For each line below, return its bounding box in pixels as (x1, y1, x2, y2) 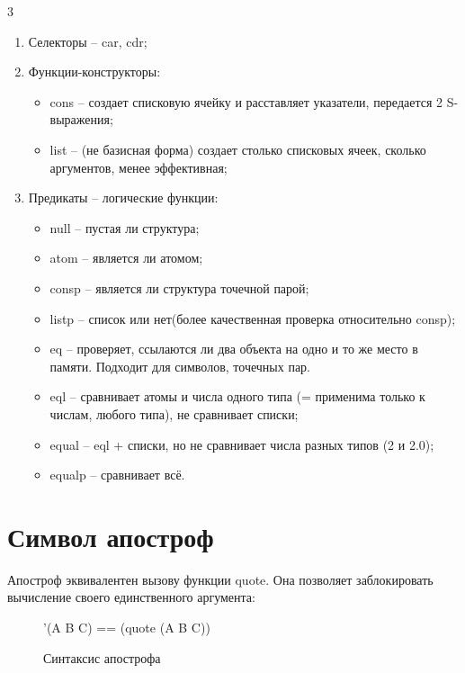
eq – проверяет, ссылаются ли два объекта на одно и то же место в (49, 339, 418, 358)
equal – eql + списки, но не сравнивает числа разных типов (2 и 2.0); (49, 435, 434, 453)
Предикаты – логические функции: (28, 188, 219, 207)
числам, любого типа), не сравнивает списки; (49, 404, 299, 423)
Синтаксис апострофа (43, 648, 161, 667)
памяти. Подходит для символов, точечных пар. (49, 356, 310, 375)
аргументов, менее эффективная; (49, 157, 228, 176)
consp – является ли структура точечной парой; (49, 278, 309, 297)
